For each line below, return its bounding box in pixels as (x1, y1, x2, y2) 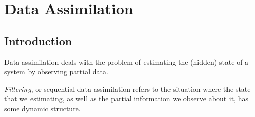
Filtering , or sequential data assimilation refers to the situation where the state (4, 83, 251, 94)
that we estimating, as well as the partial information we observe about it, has (4, 93, 248, 104)
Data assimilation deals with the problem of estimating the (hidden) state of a (4, 56, 249, 67)
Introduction (4, 32, 72, 48)
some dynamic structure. (4, 103, 81, 113)
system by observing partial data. (4, 66, 108, 77)
